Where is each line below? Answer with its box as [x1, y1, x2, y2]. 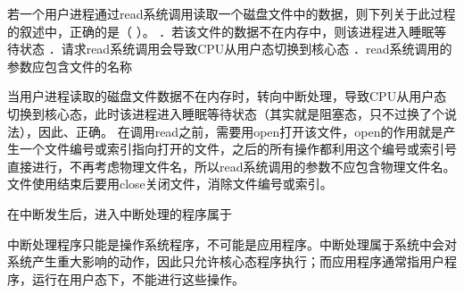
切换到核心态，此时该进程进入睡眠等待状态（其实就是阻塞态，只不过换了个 [7, 104, 444, 122]
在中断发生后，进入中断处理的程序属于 [7, 204, 232, 223]
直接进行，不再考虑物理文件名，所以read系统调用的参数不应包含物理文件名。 [7, 156, 456, 175]
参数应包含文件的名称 [7, 56, 132, 75]
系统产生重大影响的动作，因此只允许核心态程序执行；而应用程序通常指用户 [7, 252, 444, 271]
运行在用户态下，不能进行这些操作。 [31, 269, 244, 288]
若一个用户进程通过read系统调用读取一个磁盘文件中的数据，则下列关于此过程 [7, 4, 456, 22]
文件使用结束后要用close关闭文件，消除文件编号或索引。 [7, 174, 333, 193]
